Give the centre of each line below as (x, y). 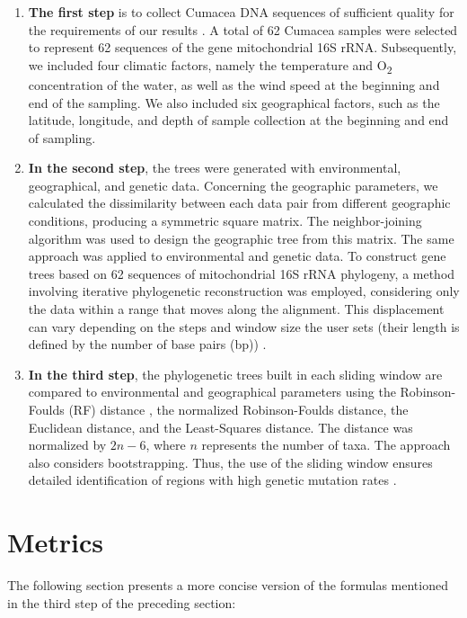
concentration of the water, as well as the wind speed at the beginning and (234, 84)
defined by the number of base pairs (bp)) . (147, 344)
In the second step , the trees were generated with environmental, (215, 168)
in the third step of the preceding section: (122, 602)
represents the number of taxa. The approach (326, 445)
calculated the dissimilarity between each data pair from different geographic (239, 203)
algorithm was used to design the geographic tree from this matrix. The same (241, 238)
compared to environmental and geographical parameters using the (212, 392)
